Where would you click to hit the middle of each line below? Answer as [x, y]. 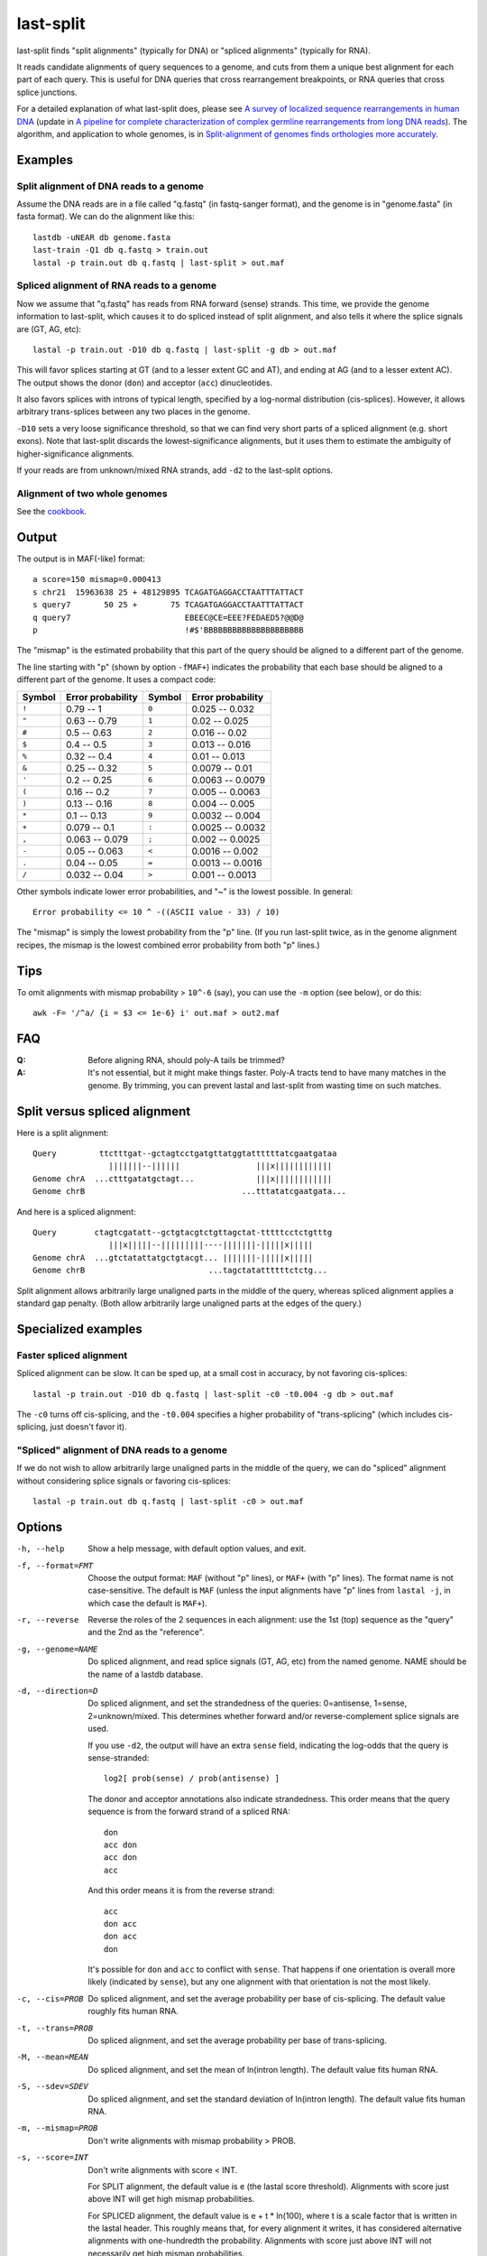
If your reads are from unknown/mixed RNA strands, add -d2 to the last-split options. [175, 470]
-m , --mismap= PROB [57, 2128]
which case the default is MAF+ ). [147, 1603]
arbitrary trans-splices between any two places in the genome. [133, 411]
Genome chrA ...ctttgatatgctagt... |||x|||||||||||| [183, 1179]
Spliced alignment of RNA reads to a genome [116, 286]
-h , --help [41, 1549]
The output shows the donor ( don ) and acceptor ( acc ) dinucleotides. [145, 383]
